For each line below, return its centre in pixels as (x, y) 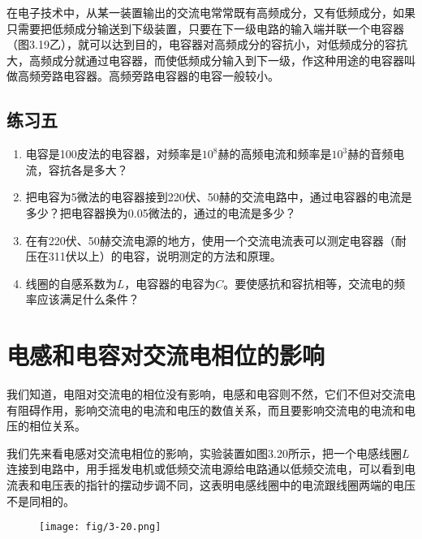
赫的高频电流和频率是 (275, 154)
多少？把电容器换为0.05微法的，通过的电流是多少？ (161, 212)
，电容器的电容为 (170, 283)
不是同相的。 (41, 500)
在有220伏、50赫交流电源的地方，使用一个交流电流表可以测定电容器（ (210, 240)
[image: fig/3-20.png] (100, 527)
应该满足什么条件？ (88, 299)
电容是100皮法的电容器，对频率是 (114, 154)
